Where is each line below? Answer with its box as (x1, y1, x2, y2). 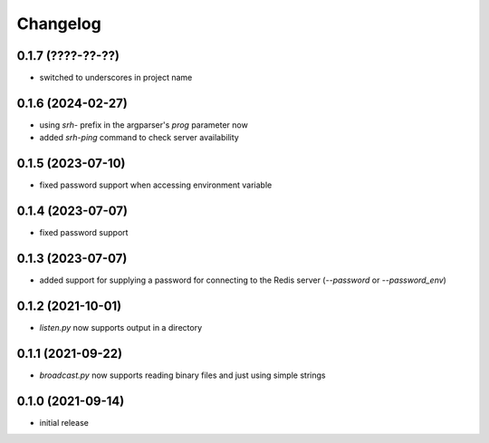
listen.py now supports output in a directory (39, 322, 203, 332)
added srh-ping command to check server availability (39, 132, 239, 143)
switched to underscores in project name (39, 72, 193, 83)
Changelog (16, 14, 101, 34)
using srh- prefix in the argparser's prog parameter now (39, 119, 248, 130)
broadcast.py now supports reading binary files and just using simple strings (39, 370, 326, 380)
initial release (39, 417, 90, 428)
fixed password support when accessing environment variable (39, 179, 273, 190)
